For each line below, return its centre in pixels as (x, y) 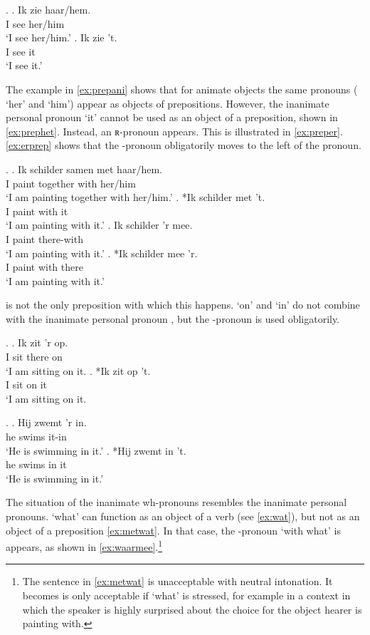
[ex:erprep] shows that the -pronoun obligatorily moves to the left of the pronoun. (184, 145)
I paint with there (44, 267)
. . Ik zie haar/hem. (48, 9)
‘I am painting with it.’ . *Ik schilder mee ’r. (102, 253)
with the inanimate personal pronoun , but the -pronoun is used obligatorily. (173, 318)
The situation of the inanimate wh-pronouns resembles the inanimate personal (176, 502)
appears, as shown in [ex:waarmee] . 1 (84, 546)
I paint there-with (44, 238)
